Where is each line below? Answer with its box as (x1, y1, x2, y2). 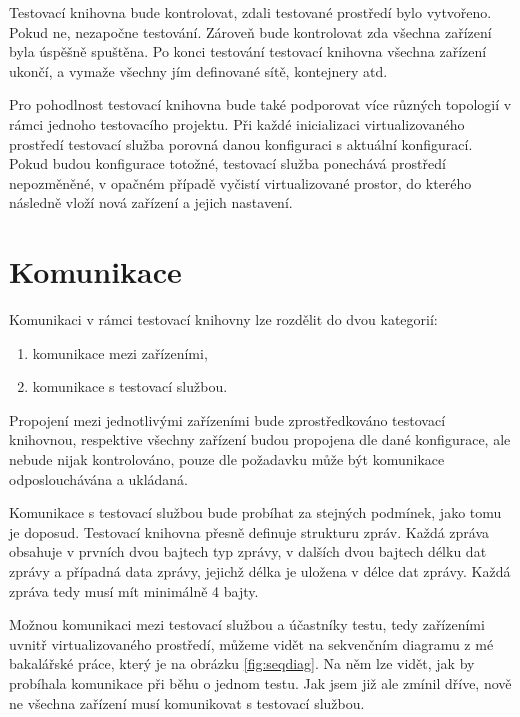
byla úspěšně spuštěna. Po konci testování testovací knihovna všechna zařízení (9, 41, 487, 62)
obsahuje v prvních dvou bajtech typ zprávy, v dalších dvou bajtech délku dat (9, 541, 487, 562)
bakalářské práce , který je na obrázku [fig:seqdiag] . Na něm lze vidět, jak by (9, 653, 475, 674)
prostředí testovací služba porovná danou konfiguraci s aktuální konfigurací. (9, 133, 473, 154)
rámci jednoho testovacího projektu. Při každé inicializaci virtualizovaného (9, 113, 465, 134)
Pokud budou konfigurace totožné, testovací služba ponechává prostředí (9, 153, 446, 174)
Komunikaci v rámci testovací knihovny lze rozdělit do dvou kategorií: (9, 309, 438, 330)
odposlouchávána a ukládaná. (9, 468, 189, 489)
